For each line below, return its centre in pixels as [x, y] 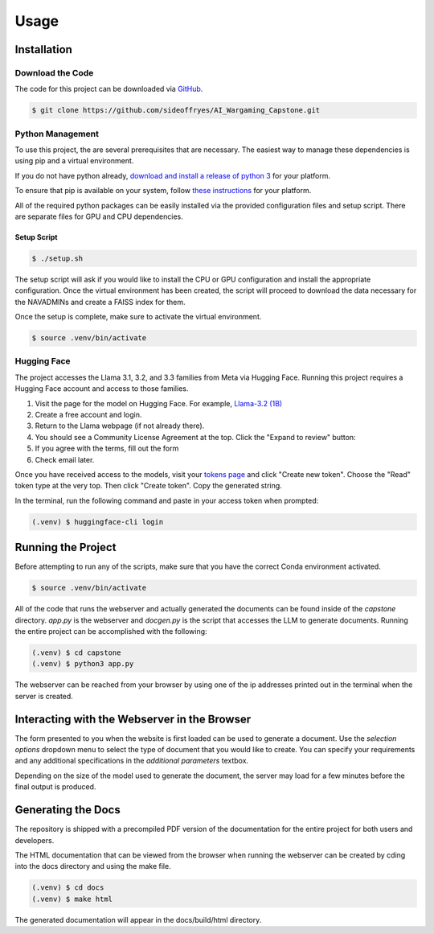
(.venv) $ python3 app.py [83, 664]
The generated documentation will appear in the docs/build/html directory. [138, 920]
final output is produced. [55, 787]
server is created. [44, 696]
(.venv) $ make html [72, 899]
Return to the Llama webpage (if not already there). [120, 426]
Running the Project [66, 547]
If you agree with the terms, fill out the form [107, 448]
